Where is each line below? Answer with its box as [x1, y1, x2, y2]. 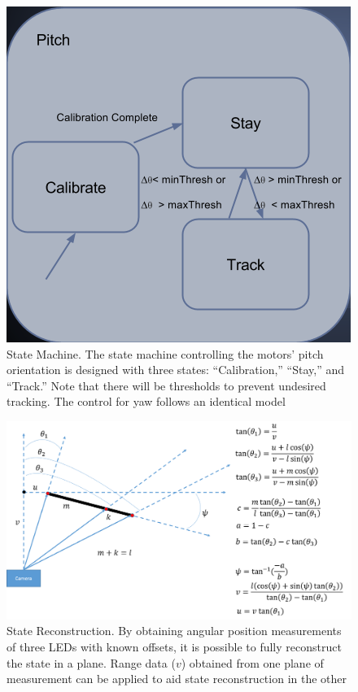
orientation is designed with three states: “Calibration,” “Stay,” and [7, 361, 345, 378]
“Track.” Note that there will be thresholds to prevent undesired [7, 376, 326, 394]
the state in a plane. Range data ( [7, 654, 176, 671]
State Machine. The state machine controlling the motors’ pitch [7, 345, 324, 362]
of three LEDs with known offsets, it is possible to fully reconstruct [7, 638, 342, 655]
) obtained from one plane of [181, 654, 324, 671]
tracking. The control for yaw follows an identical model [7, 393, 286, 410]
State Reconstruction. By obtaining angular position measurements [7, 622, 342, 639]
